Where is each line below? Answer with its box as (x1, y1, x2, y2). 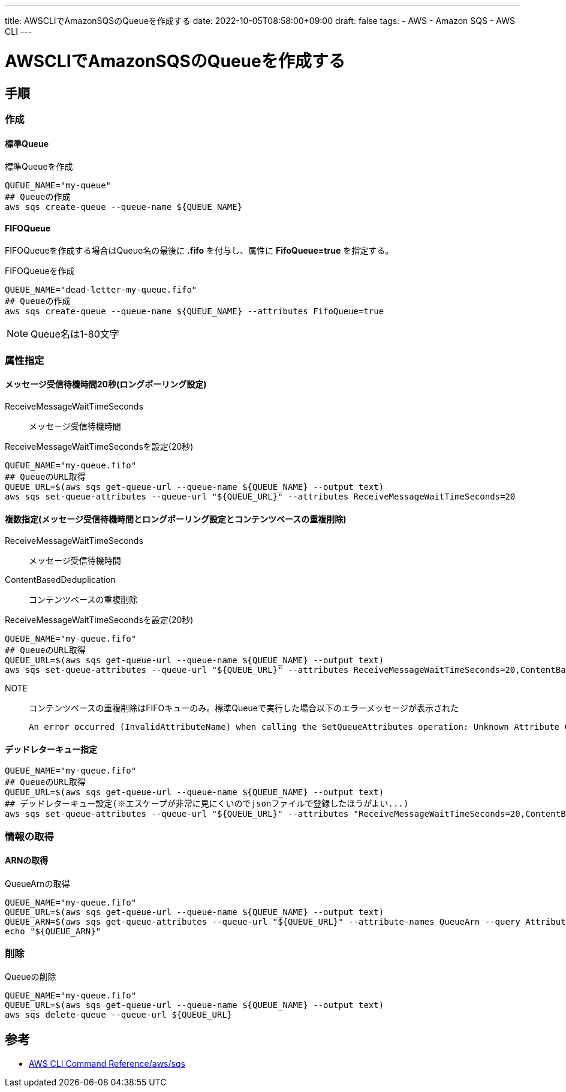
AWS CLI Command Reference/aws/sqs (29, 1058, 185, 1069)
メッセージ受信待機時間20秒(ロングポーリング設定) (5, 379, 207, 390)
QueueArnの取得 (5, 878, 70, 889)
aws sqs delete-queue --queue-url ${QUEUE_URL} (5, 1009, 233, 1019)
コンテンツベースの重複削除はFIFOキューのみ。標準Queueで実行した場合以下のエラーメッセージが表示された (29, 703, 459, 714)
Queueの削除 (5, 971, 56, 982)
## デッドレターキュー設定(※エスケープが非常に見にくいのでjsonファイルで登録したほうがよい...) (5, 799, 409, 809)
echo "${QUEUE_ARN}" (5, 926, 101, 936)
